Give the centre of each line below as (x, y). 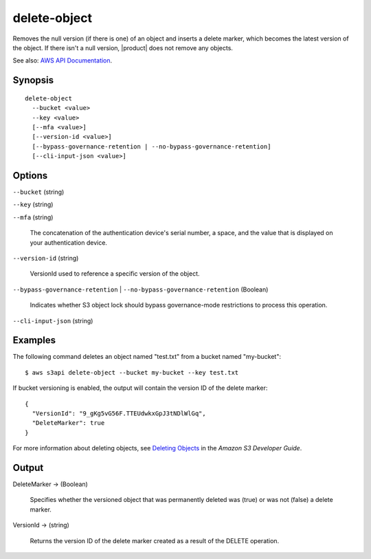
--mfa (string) (33, 217)
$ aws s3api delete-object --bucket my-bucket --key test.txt (132, 372)
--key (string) (33, 205)
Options (30, 175)
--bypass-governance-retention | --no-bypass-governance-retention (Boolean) (140, 289)
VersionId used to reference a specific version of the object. (115, 274)
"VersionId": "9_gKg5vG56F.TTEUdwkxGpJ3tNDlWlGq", (119, 413)
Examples (34, 340)
